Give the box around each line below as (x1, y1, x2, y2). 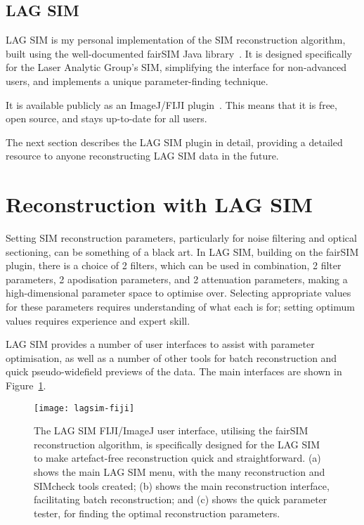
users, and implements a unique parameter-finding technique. (6, 73, 268, 88)
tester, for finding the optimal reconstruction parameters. (34, 505, 280, 520)
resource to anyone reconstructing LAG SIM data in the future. (6, 148, 279, 163)
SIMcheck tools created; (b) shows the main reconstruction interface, (34, 478, 330, 493)
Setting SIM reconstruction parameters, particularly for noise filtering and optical (6, 231, 357, 245)
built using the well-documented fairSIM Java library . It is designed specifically (6, 46, 352, 60)
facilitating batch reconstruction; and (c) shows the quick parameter (34, 492, 327, 507)
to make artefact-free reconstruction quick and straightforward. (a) (34, 451, 321, 465)
